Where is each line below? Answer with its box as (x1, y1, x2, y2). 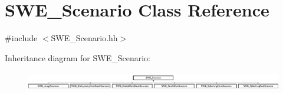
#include (5, 32, 38, 44)
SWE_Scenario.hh (51, 32, 118, 44)
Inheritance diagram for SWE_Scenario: (5, 51, 150, 64)
